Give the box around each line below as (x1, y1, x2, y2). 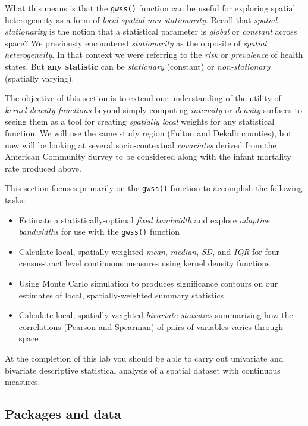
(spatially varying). (5, 71, 74, 84)
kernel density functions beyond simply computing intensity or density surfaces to (5, 103, 302, 116)
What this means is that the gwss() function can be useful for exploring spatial (5, 2, 296, 14)
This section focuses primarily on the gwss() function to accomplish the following (5, 182, 303, 194)
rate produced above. (5, 161, 81, 174)
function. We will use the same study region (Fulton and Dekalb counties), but (5, 127, 292, 139)
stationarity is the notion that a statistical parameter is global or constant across (5, 25, 297, 38)
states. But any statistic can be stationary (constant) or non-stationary (5, 60, 271, 73)
